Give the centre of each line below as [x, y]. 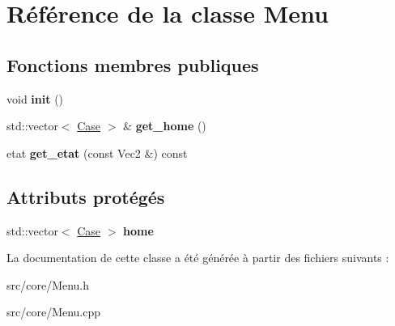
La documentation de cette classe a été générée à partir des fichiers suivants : [198, 258]
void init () [35, 98]
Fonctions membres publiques [133, 64]
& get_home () [165, 126]
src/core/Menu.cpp [54, 312]
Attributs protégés [86, 196]
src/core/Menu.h [48, 284]
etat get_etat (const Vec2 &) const [97, 152]
